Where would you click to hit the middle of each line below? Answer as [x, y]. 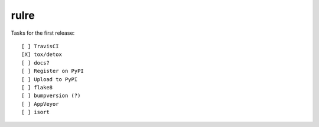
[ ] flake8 [37, 87]
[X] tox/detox [42, 55]
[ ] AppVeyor [40, 104]
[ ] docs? [35, 63]
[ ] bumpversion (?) [51, 96]
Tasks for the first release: [43, 33]
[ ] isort [35, 112]
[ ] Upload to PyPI [50, 79]
